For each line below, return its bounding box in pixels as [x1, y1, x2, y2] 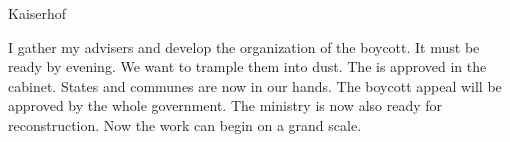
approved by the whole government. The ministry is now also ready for [8, 95, 443, 116]
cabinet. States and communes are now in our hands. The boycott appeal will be [8, 75, 502, 96]
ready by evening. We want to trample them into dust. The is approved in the [8, 56, 487, 77]
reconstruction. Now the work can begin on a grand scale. [8, 114, 362, 135]
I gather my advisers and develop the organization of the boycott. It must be [8, 36, 480, 57]
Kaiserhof [8, 3, 67, 23]
